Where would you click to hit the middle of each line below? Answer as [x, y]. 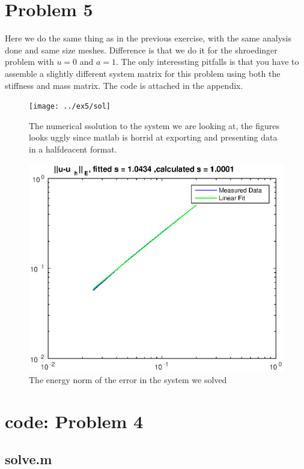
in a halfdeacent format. [73, 149]
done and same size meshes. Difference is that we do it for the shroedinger [141, 50]
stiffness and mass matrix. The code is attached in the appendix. [124, 85]
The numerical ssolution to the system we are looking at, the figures [154, 125]
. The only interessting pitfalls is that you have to [208, 62]
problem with [29, 62]
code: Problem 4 [74, 421]
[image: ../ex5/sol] [70, 107]
